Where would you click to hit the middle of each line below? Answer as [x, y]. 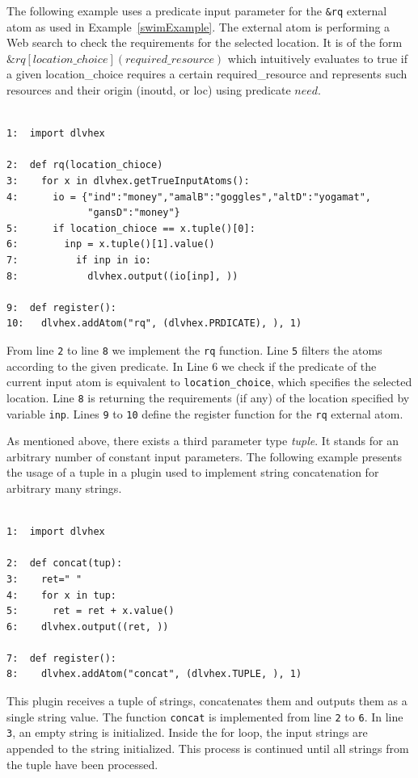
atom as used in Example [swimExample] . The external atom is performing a [198, 26]
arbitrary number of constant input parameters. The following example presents [205, 456]
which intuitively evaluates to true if [318, 58]
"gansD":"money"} [134, 213]
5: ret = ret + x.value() [91, 611]
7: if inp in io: [79, 260]
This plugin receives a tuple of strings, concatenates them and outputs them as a [207, 701]
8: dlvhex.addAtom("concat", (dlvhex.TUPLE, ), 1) [154, 674]
